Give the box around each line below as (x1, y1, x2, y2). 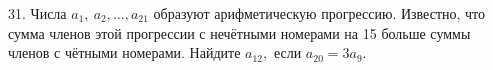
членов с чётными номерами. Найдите (8, 42, 241, 63)
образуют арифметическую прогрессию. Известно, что (153, 3, 486, 23)
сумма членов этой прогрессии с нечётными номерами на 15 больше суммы (8, 22, 471, 43)
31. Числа (8, 3, 67, 23)
